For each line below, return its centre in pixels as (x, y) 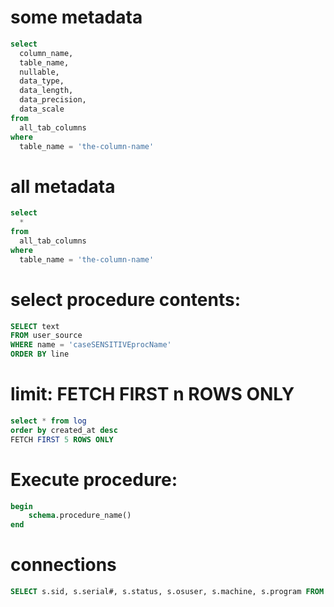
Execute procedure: (94, 479)
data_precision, (53, 100)
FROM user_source (46, 336)
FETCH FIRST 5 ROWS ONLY (62, 439)
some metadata (76, 17)
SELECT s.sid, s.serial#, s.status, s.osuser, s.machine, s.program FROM (167, 592)
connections (63, 565)
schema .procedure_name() (80, 516)
